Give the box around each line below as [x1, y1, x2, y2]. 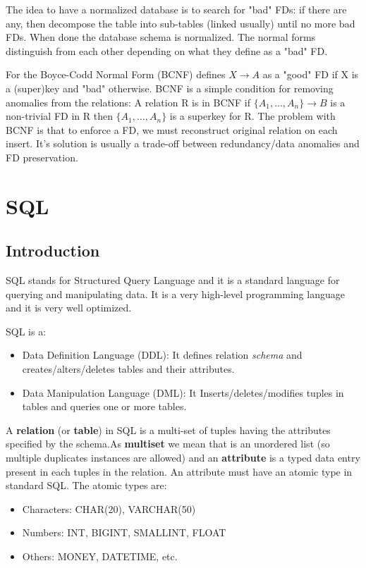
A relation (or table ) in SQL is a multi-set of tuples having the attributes [6, 422, 331, 437]
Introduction [6, 240, 100, 261]
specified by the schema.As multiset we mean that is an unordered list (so [6, 436, 330, 451]
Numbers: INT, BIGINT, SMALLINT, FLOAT [22, 525, 226, 540]
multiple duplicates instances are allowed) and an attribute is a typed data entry [6, 450, 360, 465]
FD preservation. [6, 149, 78, 164]
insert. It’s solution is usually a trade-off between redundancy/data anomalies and [6, 136, 360, 151]
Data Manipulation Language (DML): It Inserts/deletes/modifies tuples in [22, 385, 344, 400]
